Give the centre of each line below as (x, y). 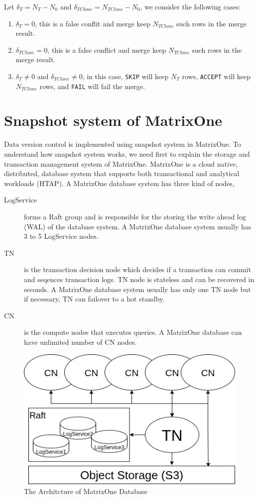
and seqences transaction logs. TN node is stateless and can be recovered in (139, 279)
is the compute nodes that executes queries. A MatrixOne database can (133, 332)
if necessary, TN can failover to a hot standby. (94, 299)
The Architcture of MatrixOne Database (86, 491)
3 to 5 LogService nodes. (61, 236)
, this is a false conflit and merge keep (93, 23)
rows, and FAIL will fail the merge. (92, 86)
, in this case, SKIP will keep (126, 76)
